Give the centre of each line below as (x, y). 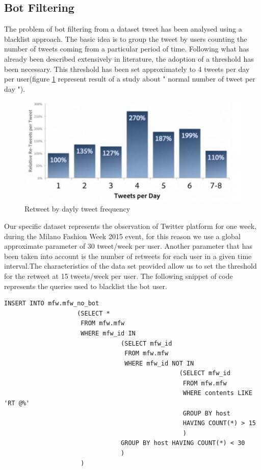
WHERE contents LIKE (217, 393)
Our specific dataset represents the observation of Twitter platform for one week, (130, 226)
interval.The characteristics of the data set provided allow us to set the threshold (130, 266)
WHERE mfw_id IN (108, 333)
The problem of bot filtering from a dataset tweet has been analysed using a (123, 29)
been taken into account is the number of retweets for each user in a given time (128, 256)
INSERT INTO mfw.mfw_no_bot (52, 304)
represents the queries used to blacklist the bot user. (86, 286)
